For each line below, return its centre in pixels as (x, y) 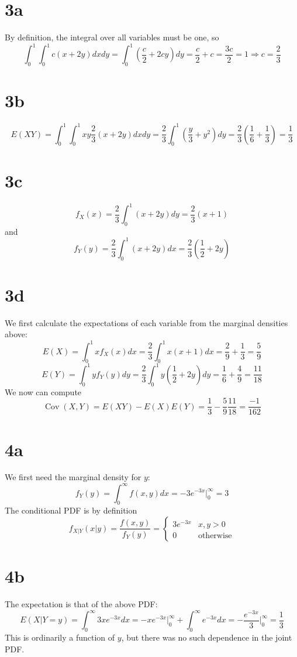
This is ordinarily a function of (60, 637)
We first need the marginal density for (73, 477)
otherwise (215, 535)
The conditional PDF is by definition (71, 510)
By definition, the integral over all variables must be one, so (112, 37)
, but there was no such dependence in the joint (207, 637)
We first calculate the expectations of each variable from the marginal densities (146, 322)
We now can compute (43, 391)
